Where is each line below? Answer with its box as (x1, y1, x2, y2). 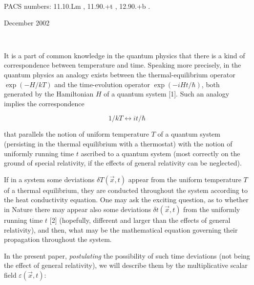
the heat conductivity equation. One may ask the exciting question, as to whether (4, 194, 249, 205)
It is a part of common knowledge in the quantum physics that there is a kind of (4, 50, 245, 60)
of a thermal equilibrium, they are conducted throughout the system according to (4, 185, 248, 195)
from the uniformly (183, 204, 240, 214)
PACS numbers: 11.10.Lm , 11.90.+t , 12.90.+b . (4, 1, 150, 11)
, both (201, 79, 220, 89)
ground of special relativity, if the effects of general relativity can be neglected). (4, 158, 242, 168)
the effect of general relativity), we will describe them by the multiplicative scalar (4, 260, 248, 270)
